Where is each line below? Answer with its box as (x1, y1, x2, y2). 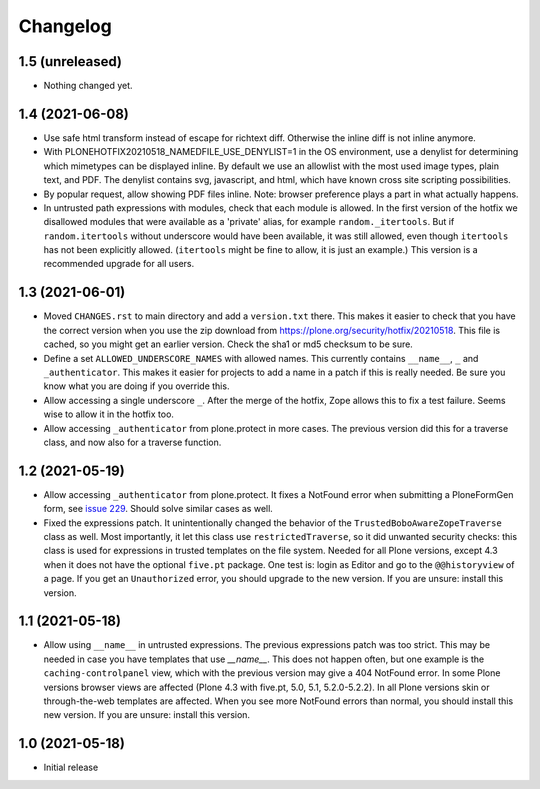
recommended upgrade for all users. (43, 258, 195, 270)
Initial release (43, 761, 99, 774)
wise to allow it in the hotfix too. (43, 408, 175, 420)
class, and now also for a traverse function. (43, 436, 222, 448)
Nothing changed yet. (43, 80, 134, 92)
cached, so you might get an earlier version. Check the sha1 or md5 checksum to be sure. (43, 338, 414, 350)
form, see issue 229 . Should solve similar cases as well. (43, 503, 274, 515)
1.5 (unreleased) (18, 53, 122, 70)
